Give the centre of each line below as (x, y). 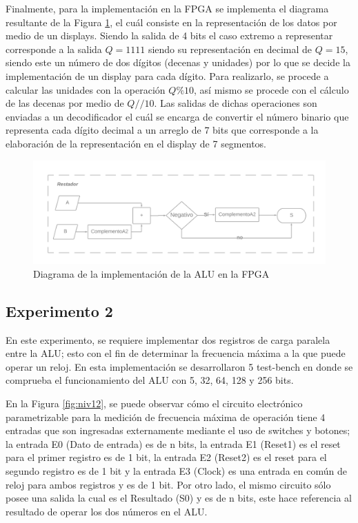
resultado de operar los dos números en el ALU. (107, 511)
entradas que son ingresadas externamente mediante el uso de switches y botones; (178, 430)
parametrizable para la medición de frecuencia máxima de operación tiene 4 (166, 417)
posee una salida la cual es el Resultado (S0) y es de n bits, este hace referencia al (179, 498)
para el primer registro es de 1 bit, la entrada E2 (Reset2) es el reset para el (166, 457)
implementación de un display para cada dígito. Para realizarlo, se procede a (167, 75)
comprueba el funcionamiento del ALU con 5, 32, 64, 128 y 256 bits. (150, 380)
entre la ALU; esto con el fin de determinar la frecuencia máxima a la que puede (176, 353)
